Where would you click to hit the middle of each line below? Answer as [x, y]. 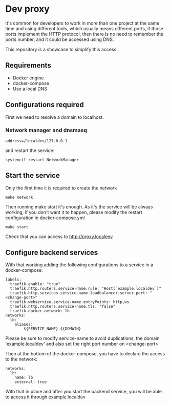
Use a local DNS [30, 89]
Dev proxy [27, 9]
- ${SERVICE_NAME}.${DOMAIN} [50, 329]
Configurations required [45, 105]
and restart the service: [30, 150]
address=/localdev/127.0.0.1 [36, 141]
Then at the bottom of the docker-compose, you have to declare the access [85, 354]
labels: [14, 280]
